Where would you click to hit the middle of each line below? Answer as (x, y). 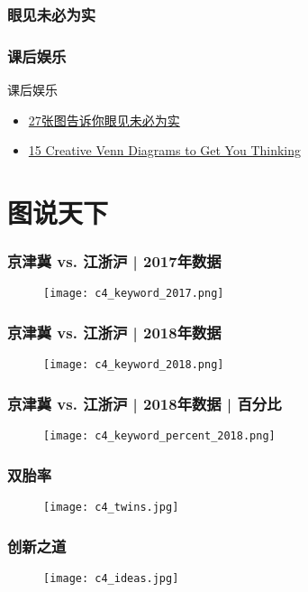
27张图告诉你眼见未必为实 (104, 120)
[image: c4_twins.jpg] (111, 508)
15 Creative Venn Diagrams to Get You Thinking (165, 150)
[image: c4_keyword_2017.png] (134, 294)
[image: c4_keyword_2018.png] (134, 365)
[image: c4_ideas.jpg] (111, 578)
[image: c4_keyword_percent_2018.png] (159, 436)
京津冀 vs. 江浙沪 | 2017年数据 (114, 261)
